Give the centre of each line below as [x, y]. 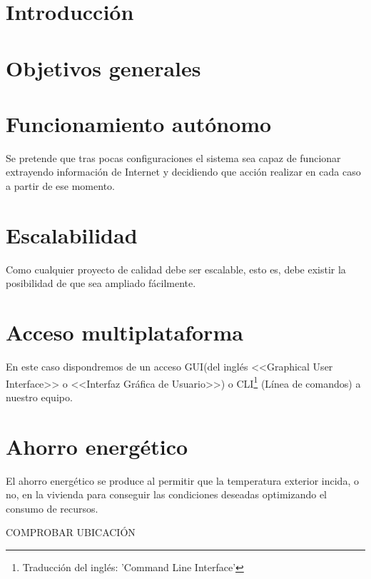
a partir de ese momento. [60, 186]
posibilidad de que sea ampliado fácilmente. [101, 283]
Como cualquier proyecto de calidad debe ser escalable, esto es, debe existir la [176, 269]
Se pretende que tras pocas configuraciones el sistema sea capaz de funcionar [173, 157]
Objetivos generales [103, 67]
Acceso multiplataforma [124, 332]
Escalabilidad [72, 235]
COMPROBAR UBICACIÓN [71, 532]
